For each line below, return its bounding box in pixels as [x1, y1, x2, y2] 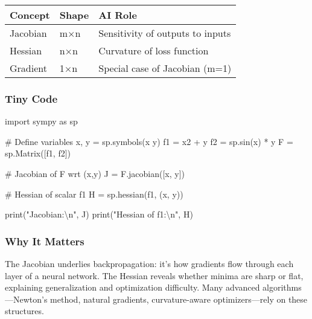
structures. [5, 304, 44, 317]
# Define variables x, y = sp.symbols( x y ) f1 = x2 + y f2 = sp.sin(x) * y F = [5, 135, 293, 147]
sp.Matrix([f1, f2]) [5, 147, 71, 159]
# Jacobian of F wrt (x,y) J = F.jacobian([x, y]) [5, 167, 185, 179]
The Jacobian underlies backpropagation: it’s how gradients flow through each [5, 257, 294, 269]
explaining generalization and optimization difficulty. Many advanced [5, 281, 260, 294]
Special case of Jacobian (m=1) [98, 61, 232, 75]
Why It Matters [5, 233, 84, 248]
